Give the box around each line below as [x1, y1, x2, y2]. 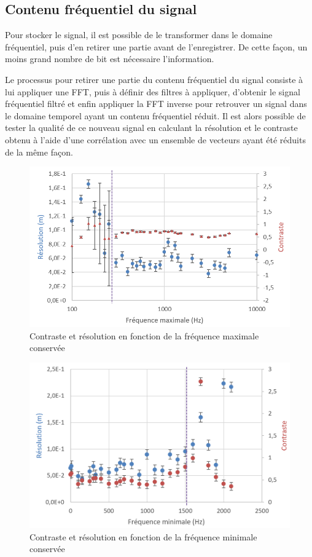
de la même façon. [5, 145, 73, 158]
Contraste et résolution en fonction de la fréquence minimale [29, 530, 257, 543]
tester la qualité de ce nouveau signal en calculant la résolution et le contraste [5, 121, 298, 134]
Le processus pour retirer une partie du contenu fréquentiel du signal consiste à [5, 73, 303, 85]
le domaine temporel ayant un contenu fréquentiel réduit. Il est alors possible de [5, 109, 306, 122]
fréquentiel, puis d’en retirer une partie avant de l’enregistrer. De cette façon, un [5, 40, 308, 53]
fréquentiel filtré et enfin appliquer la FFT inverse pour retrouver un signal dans [5, 97, 307, 110]
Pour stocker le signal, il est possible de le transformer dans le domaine [5, 28, 273, 41]
